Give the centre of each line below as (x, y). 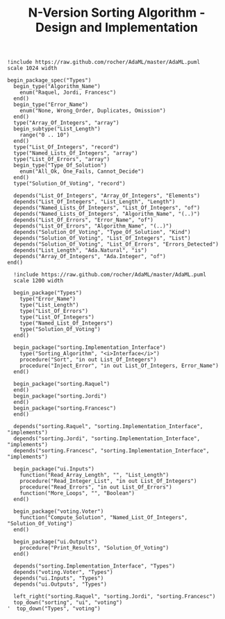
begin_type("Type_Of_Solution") (60, 166)
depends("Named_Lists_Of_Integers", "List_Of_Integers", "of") (107, 208)
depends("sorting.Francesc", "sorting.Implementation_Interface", (111, 451)
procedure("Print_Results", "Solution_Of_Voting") (94, 548)
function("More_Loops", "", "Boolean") (77, 493)
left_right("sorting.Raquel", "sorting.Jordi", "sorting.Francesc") (115, 597)
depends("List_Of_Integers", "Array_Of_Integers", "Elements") (107, 196)
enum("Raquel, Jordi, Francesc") (68, 93)
